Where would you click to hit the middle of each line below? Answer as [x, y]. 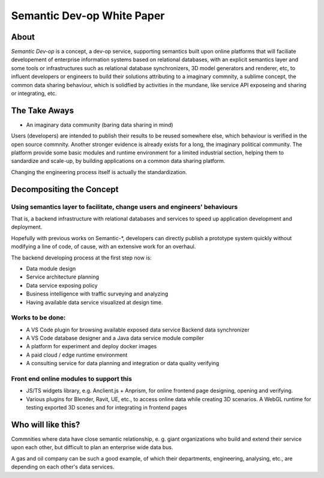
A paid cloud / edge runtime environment [77, 355]
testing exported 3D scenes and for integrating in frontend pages [106, 408]
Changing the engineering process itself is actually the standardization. [99, 172]
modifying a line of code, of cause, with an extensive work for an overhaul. [103, 247]
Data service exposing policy [62, 285]
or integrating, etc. [34, 94]
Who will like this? [46, 424]
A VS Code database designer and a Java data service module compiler [115, 338]
